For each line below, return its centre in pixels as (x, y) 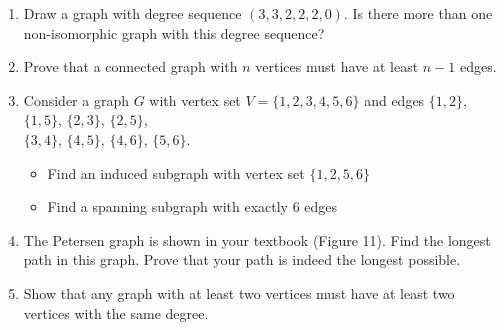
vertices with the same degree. (116, 312)
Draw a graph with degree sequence (132, 13)
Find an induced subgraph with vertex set (176, 172)
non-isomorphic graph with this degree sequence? (174, 32)
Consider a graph (76, 99)
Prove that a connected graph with (130, 66)
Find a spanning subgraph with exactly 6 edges (192, 206)
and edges (394, 99)
